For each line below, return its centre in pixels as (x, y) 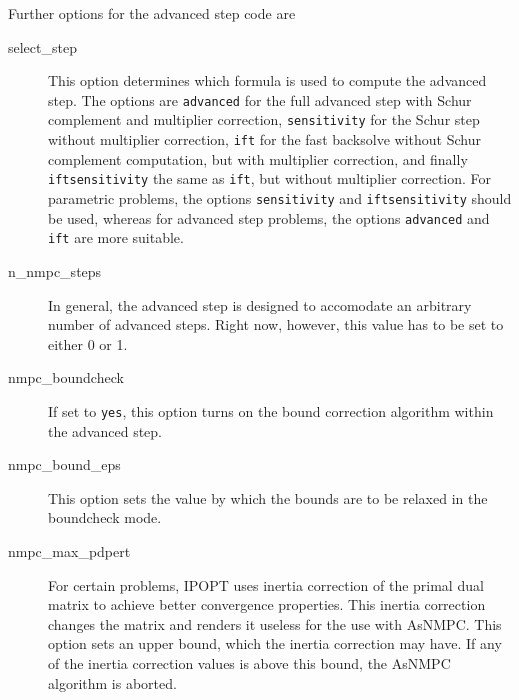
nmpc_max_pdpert (69, 550)
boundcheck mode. (105, 517)
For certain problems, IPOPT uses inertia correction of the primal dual (266, 584)
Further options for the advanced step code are (152, 13)
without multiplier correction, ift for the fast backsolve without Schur (264, 139)
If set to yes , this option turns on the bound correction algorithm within (271, 410)
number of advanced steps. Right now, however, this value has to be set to (276, 324)
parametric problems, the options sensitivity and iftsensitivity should (280, 198)
